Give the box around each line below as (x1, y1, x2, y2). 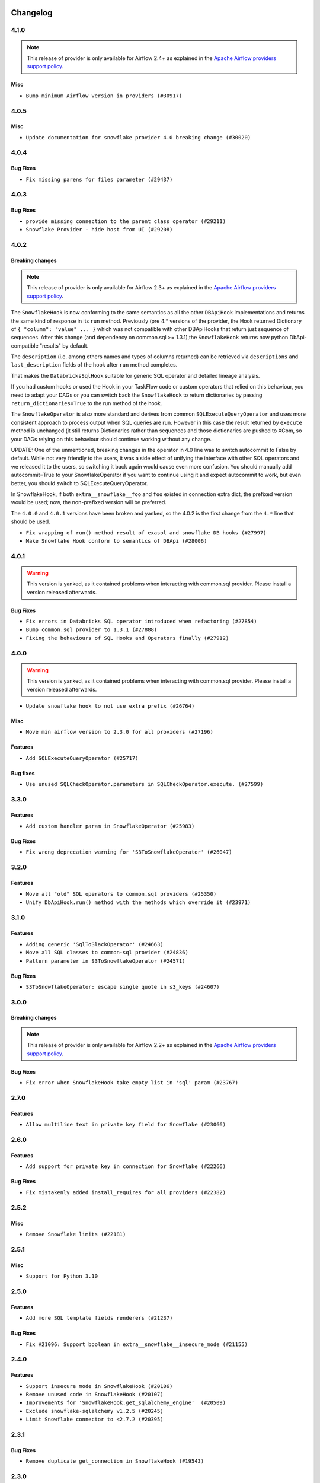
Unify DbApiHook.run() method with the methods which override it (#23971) (25, 899, 251, 906)
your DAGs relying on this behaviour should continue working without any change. (11, 435, 212, 443)
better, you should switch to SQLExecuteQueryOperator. (11, 479, 148, 486)
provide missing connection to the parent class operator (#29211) (25, 218, 226, 225)
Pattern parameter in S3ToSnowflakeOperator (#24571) (25, 957, 185, 964)
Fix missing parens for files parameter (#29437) (25, 176, 173, 183)
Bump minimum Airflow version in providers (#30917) (25, 92, 183, 99)
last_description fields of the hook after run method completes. (11, 361, 178, 368)
